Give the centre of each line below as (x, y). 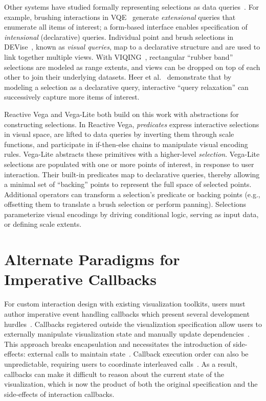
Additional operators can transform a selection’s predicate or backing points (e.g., (132, 194)
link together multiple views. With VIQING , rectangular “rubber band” (119, 56)
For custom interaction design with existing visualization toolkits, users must (125, 304)
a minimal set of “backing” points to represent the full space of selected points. (128, 184)
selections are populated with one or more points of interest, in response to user (129, 164)
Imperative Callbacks (80, 279)
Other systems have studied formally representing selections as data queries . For (132, 7)
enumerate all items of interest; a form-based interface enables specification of (126, 27)
